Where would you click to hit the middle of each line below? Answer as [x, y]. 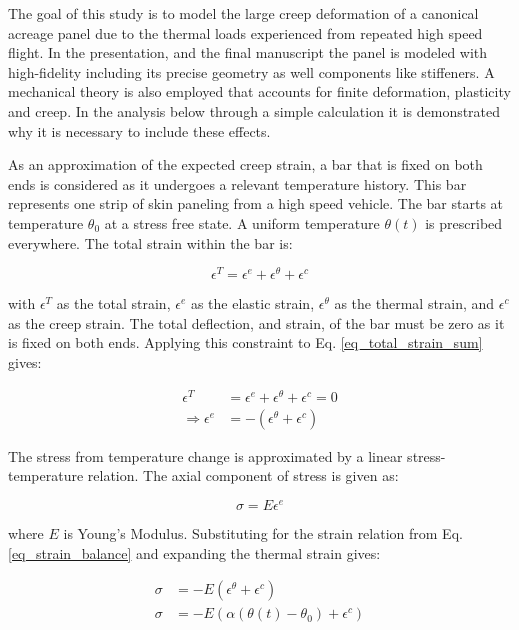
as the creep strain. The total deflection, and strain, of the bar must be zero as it [256, 322]
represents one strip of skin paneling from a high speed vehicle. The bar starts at [256, 203]
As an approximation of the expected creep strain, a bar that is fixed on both [245, 164]
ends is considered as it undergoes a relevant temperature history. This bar [237, 183]
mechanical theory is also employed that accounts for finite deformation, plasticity [259, 91]
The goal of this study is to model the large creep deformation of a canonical [243, 13]
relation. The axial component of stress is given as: [243, 475]
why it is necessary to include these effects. [139, 130]
